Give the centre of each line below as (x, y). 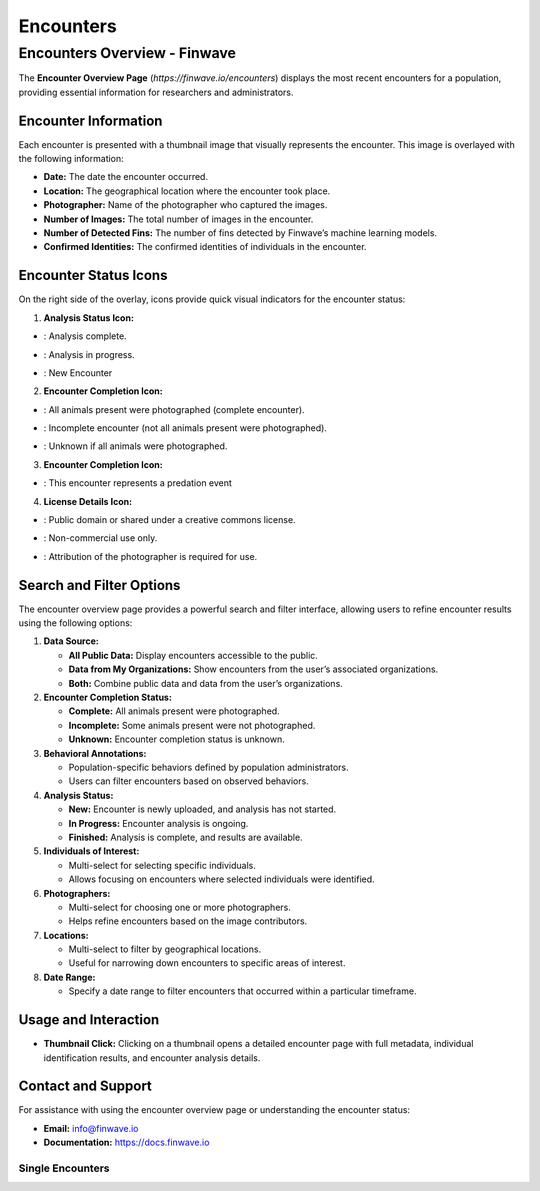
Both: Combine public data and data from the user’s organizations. (206, 683)
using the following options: (75, 623)
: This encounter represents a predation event (137, 483)
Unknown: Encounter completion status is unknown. (176, 739)
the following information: (71, 159)
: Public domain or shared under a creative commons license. (169, 520)
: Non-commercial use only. (100, 538)
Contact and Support (85, 1086)
